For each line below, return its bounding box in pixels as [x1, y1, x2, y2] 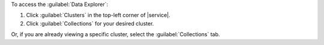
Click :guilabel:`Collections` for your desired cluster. [26, 20, 154, 27]
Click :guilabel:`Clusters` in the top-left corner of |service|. [26, 12, 170, 19]
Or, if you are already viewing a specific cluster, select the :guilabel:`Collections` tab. [11, 31, 220, 38]
